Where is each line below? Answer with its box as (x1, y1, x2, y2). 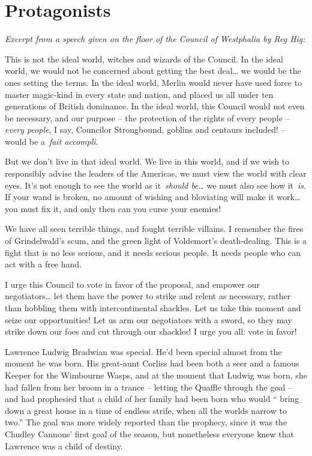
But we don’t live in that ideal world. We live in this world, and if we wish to (5, 155, 290, 168)
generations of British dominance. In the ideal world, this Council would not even (5, 100, 305, 112)
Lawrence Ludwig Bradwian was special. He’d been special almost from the (5, 345, 282, 357)
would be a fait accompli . (5, 135, 98, 147)
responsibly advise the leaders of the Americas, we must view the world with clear (5, 167, 307, 180)
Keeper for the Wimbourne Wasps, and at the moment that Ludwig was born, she (5, 368, 307, 381)
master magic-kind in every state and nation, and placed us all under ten (5, 88, 274, 100)
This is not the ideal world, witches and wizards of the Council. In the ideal (5, 52, 283, 65)
